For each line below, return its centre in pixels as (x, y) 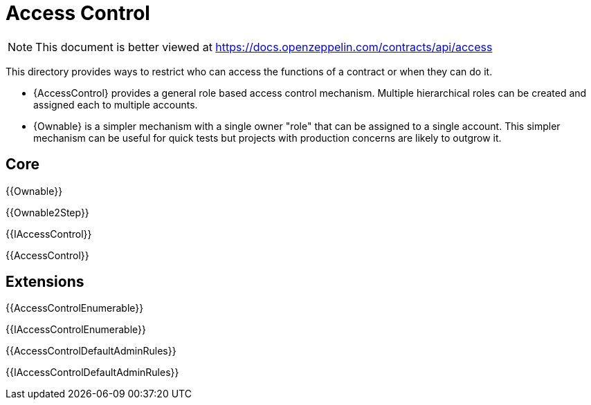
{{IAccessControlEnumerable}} (76, 330)
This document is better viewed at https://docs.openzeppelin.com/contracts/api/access (264, 47)
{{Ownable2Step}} (47, 212)
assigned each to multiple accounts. (116, 104)
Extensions (45, 282)
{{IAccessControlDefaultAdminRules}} (92, 373)
